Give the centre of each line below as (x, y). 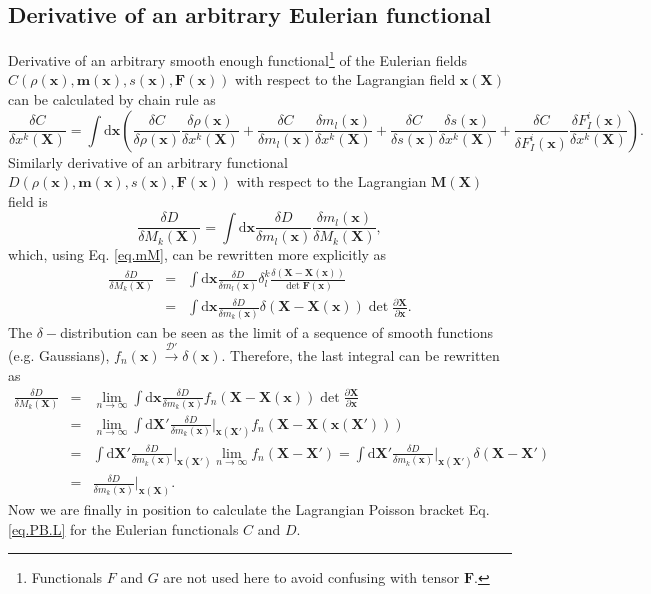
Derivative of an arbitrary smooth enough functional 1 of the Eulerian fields (237, 58)
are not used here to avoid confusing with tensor (311, 577)
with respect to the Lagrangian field (345, 79)
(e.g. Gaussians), (59, 354)
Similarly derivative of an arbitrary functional (148, 161)
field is (28, 200)
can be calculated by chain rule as (112, 99)
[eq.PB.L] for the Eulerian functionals (123, 528)
